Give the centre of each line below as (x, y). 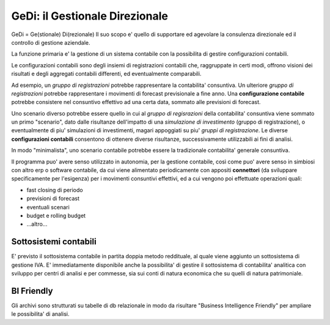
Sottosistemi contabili (54, 242)
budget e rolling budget (56, 215)
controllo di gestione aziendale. (51, 42)
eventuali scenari (48, 207)
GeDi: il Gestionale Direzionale (90, 16)
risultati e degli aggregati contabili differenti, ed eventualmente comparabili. (106, 74)
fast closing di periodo (55, 190)
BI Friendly (32, 291)
